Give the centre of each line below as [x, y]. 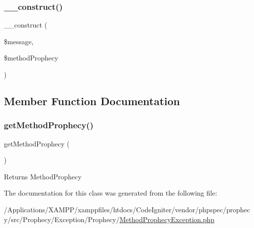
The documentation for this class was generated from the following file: [111, 193]
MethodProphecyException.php [167, 219]
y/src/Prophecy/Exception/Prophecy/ [62, 219]
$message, [19, 41]
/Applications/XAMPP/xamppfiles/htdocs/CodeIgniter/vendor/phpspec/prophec [127, 209]
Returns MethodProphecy [43, 176]
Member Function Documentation [92, 100]
